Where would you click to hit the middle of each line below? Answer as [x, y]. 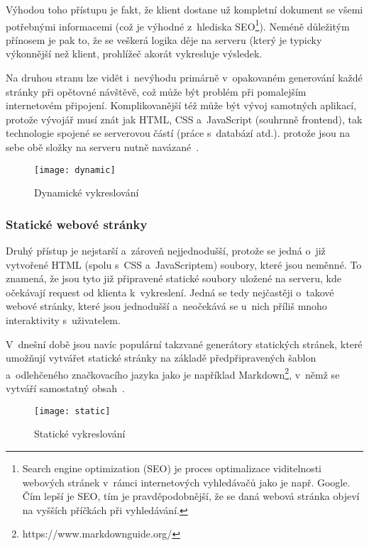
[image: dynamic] [75, 170]
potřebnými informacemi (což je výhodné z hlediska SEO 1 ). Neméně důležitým [178, 25]
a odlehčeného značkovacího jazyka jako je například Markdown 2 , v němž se [173, 373]
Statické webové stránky [77, 224]
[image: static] [72, 411]
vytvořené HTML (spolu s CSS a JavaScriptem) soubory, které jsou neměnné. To [184, 264]
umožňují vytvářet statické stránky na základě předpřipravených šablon [161, 358]
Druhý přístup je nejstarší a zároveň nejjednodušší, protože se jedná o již [166, 251]
